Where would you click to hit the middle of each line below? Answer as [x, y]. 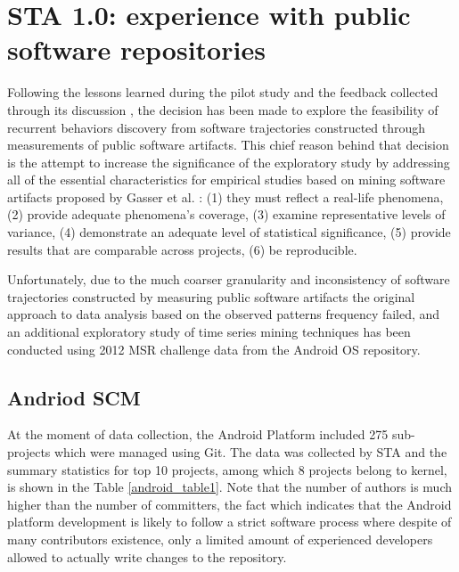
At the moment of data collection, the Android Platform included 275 [198, 434]
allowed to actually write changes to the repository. [147, 556]
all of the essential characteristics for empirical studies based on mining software [226, 180]
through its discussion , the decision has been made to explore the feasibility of [223, 109]
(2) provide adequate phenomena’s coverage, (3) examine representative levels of [226, 214]
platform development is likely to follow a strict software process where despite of [229, 522]
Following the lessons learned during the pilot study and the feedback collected [223, 92]
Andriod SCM [74, 397]
